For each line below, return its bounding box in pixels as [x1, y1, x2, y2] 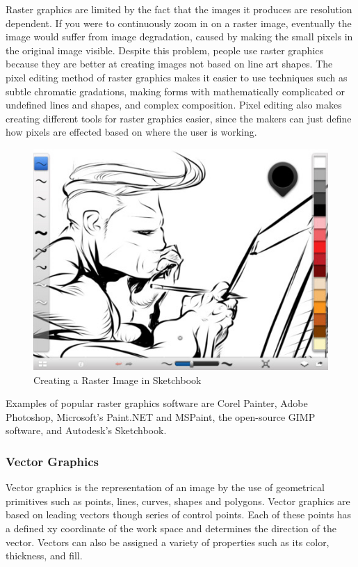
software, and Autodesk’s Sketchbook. [6, 423, 167, 438]
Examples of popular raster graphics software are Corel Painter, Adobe [6, 396, 308, 410]
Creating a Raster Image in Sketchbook [33, 372, 202, 387]
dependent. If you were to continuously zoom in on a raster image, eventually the [6, 15, 352, 30]
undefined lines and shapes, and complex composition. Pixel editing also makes [6, 97, 342, 112]
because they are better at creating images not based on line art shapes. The [6, 56, 333, 71]
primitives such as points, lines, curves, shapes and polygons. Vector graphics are [6, 493, 350, 508]
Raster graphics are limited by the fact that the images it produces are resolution [6, 2, 352, 16]
